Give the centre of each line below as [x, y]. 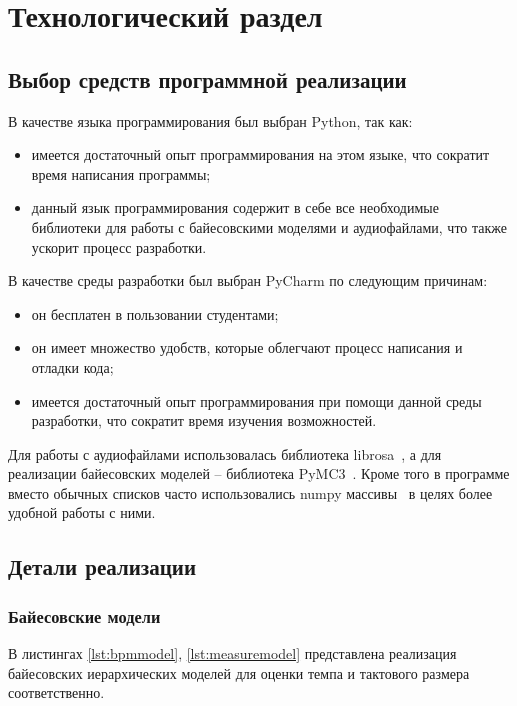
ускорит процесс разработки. [119, 246]
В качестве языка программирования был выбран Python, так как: [210, 120]
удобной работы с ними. [82, 512]
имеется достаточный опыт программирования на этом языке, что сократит [260, 154]
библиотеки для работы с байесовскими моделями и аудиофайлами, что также [269, 226]
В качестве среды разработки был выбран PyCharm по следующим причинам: [248, 280]
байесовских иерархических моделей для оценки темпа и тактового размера [239, 672]
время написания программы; [121, 173]
